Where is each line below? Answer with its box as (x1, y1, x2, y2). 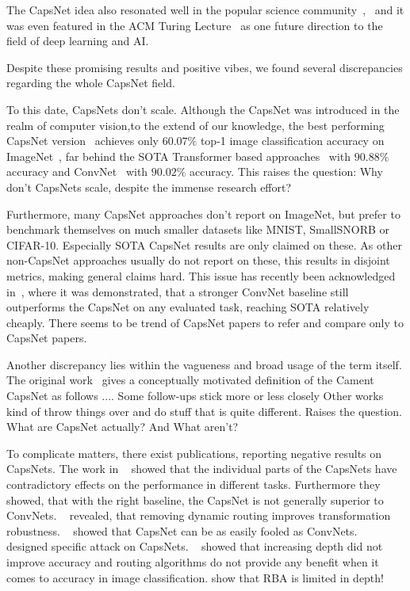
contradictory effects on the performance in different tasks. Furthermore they (6, 476, 381, 493)
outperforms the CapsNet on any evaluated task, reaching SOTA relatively (6, 299, 370, 315)
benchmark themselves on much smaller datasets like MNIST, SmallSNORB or (6, 221, 390, 238)
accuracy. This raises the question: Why (190, 163, 383, 180)
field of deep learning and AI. (6, 32, 149, 49)
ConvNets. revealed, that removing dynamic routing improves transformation (6, 507, 391, 524)
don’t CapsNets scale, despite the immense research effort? (6, 178, 292, 195)
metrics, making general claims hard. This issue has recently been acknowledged (6, 267, 396, 284)
